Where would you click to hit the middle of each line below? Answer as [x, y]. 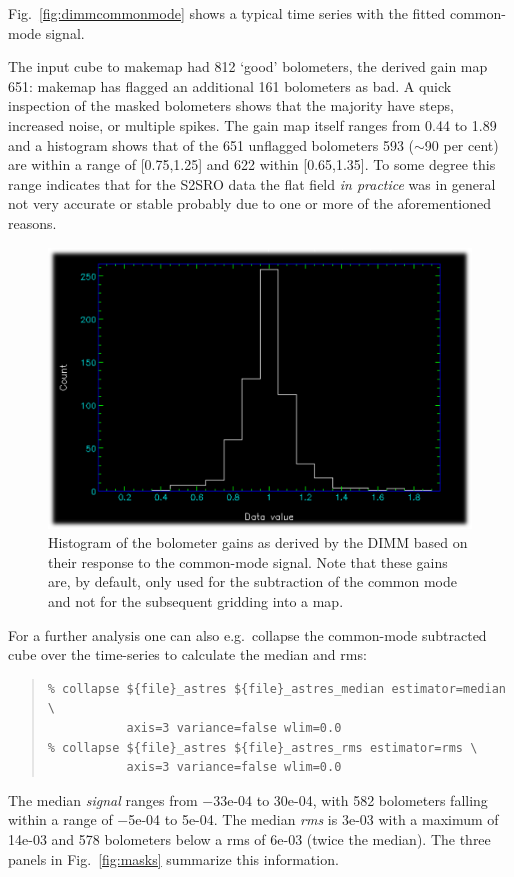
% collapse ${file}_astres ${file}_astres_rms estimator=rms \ [262, 747]
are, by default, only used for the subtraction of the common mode [253, 581]
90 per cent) [461, 144]
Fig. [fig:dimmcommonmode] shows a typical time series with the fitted [227, 13]
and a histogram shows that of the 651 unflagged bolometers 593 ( [211, 144]
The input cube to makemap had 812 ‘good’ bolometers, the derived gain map [248, 66]
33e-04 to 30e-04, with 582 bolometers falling [350, 799]
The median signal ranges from [103, 799]
